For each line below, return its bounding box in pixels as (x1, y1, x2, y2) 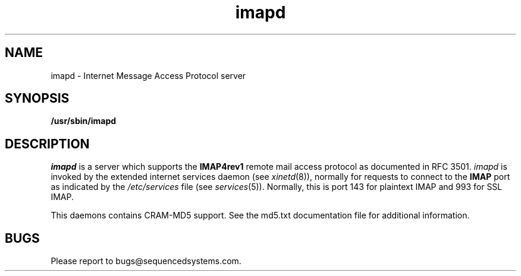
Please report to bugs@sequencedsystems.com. (51, 256, 241, 267)
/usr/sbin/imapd (51, 116, 117, 126)
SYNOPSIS (5, 91, 70, 106)
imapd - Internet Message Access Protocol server (51, 70, 246, 81)
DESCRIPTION (5, 136, 90, 151)
